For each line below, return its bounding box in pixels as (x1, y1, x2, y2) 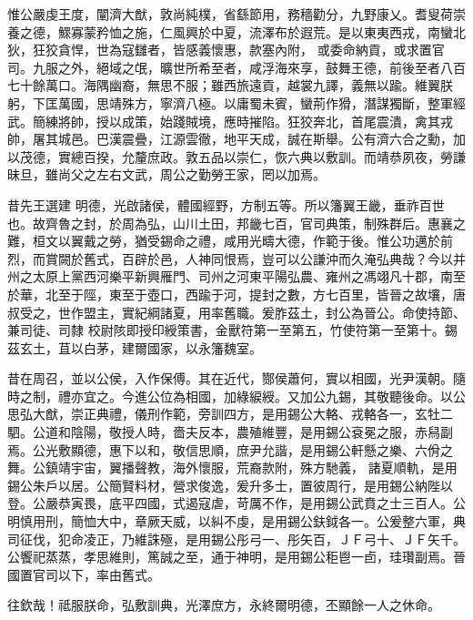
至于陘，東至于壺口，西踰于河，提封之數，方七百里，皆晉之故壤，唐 (57, 284, 466, 303)
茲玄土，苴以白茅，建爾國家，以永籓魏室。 (7, 338, 262, 357)
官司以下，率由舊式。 (32, 564, 160, 584)
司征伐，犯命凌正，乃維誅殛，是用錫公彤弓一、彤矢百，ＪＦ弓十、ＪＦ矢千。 (7, 529, 466, 548)
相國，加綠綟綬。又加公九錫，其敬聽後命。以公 (185, 386, 466, 405)
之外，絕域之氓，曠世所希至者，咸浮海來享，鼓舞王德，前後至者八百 (57, 57, 466, 76)
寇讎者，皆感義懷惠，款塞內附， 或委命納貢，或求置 (121, 40, 432, 59)
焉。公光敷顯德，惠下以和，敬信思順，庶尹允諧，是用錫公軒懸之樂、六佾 (7, 440, 440, 459)
